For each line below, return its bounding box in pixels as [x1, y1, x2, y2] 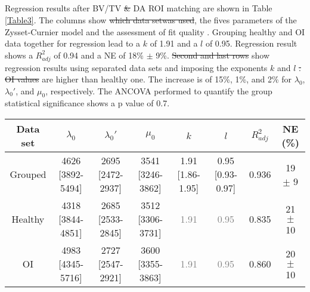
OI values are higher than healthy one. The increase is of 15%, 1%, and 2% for [5, 73, 292, 85]
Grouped [10, 167, 46, 182]
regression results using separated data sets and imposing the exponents [5, 61, 268, 73]
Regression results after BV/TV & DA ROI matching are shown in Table [5, 2, 272, 14]
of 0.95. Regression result [205, 37, 297, 50]
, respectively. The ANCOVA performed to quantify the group [45, 84, 272, 97]
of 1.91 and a [150, 37, 198, 50]
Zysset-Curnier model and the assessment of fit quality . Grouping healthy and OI [5, 25, 305, 38]
